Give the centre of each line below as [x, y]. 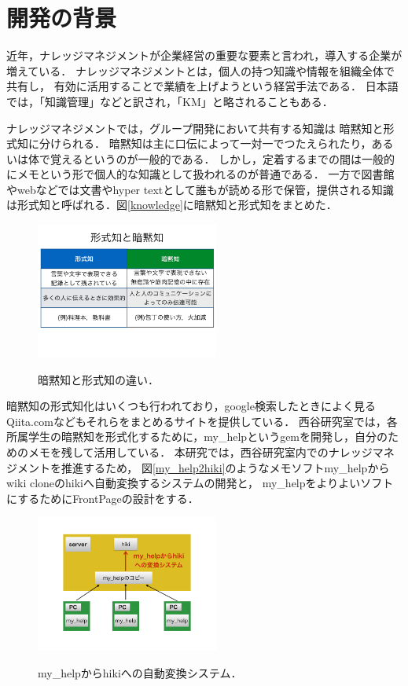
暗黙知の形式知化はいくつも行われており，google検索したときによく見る [191, 406]
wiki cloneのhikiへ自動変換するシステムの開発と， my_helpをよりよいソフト [200, 483]
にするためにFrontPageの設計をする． [103, 498]
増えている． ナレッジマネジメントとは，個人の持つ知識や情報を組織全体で [200, 70]
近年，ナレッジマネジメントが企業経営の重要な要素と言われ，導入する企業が [204, 55]
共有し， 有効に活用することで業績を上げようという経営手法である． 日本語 [202, 86]
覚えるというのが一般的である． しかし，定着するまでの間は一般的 [222, 158]
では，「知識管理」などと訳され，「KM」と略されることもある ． [170, 101]
